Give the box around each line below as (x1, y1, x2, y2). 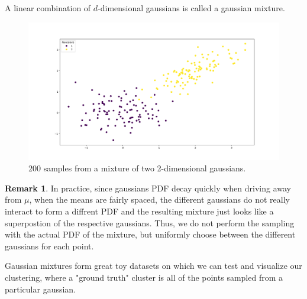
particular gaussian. (5, 282, 76, 295)
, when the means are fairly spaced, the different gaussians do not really (29, 193, 290, 206)
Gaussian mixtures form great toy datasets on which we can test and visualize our (5, 259, 302, 272)
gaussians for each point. (5, 239, 94, 252)
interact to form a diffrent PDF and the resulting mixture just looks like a (5, 205, 274, 217)
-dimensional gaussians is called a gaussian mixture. (98, 2, 285, 14)
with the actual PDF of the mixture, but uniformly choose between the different (5, 228, 296, 240)
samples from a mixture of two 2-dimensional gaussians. (43, 162, 246, 174)
